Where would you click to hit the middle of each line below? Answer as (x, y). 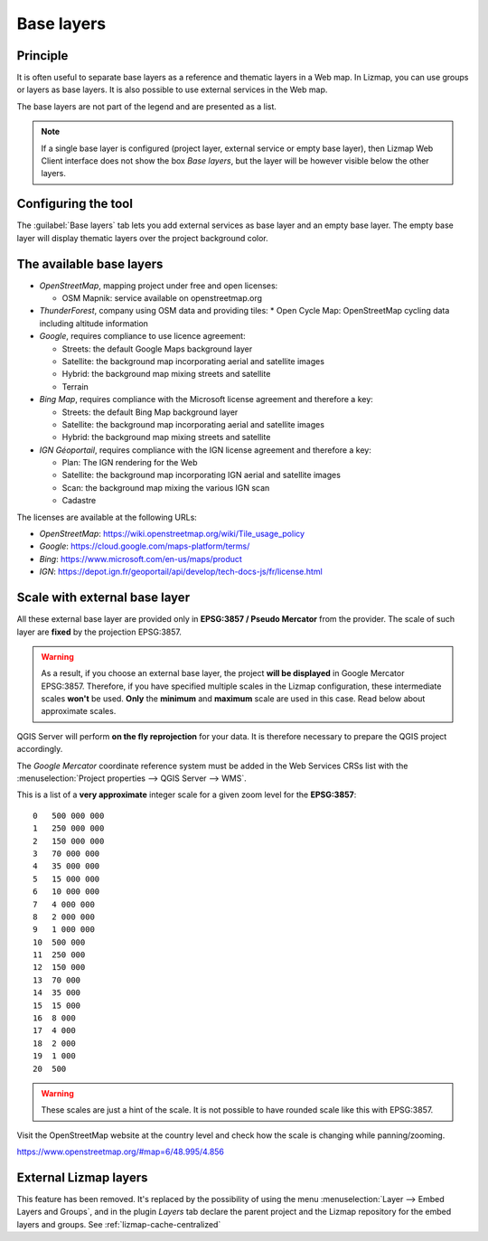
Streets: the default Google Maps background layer (157, 349)
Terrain (75, 386)
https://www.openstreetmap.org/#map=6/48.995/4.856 (121, 1152)
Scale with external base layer (103, 598)
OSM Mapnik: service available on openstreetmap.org (162, 298)
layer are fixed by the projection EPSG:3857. (99, 632)
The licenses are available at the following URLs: (107, 517)
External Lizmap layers (82, 1177)
